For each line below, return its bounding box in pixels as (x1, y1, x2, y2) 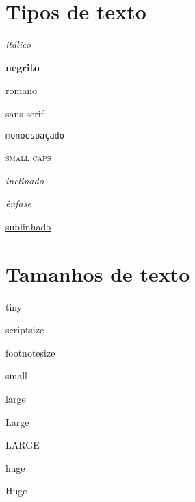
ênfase (5, 196, 31, 211)
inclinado (5, 173, 44, 187)
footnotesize (5, 345, 55, 359)
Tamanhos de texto (5, 259, 190, 287)
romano (5, 83, 37, 97)
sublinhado (5, 219, 51, 233)
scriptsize (5, 322, 44, 337)
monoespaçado (5, 130, 64, 141)
